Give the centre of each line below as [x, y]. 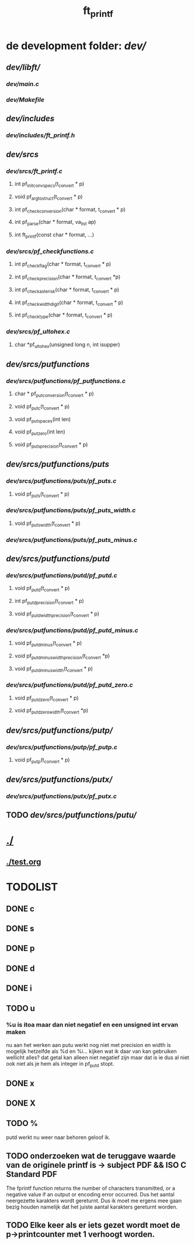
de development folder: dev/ [76, 46]
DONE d [20, 968]
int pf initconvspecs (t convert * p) [49, 185]
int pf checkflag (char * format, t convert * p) [63, 265]
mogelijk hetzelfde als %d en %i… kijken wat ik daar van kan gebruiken [91, 1051]
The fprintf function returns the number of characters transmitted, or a [90, 1188]
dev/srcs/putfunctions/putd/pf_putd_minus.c [72, 630]
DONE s [20, 928]
